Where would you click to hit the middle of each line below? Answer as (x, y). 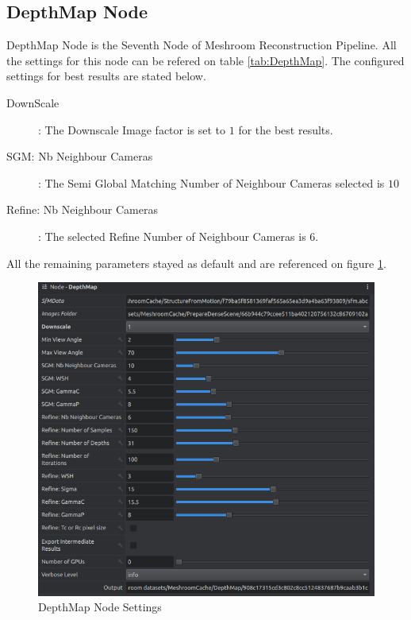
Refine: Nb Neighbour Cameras (82, 209)
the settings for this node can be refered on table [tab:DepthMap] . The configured (205, 60)
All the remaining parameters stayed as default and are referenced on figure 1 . (196, 263)
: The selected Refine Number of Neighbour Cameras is (172, 236)
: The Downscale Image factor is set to (132, 129)
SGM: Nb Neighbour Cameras (80, 156)
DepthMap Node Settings (100, 607)
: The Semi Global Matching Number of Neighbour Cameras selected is (211, 182)
